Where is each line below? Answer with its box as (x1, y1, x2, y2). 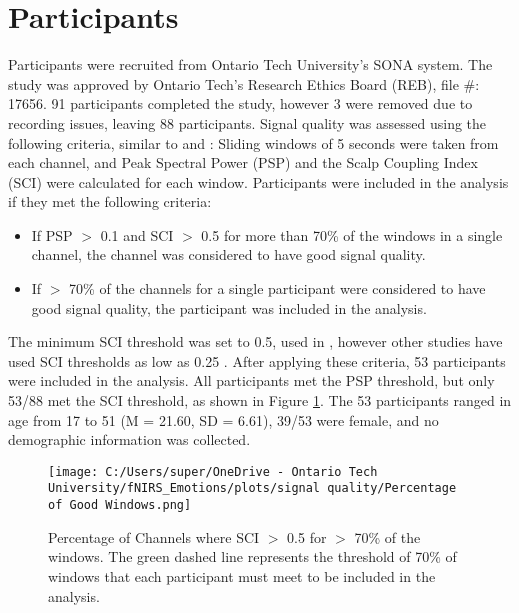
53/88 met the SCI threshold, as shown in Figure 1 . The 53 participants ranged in (8, 390, 512, 411)
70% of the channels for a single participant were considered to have (69, 278, 486, 299)
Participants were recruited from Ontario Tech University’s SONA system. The (8, 54, 493, 75)
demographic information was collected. (8, 429, 251, 450)
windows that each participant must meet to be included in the (48, 565, 436, 586)
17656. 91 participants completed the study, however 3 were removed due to (8, 93, 473, 114)
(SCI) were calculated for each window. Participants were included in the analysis (8, 171, 509, 192)
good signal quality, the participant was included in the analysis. (31, 297, 427, 318)
